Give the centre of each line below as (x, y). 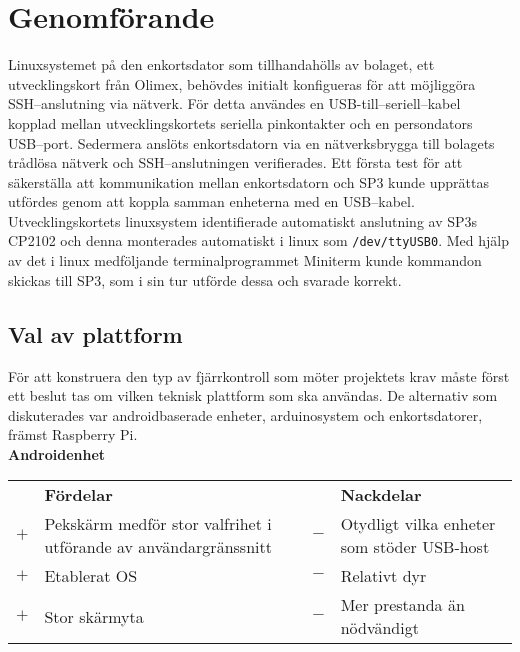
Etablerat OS (91, 576)
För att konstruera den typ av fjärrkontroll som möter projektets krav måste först (259, 375)
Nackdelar (381, 495)
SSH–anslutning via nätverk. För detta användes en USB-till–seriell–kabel (234, 103)
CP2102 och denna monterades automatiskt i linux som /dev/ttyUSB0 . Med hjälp (258, 240)
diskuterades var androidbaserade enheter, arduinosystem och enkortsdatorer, (245, 414)
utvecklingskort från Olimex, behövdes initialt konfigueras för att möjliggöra (242, 83)
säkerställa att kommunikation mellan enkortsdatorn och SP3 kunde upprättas (248, 181)
